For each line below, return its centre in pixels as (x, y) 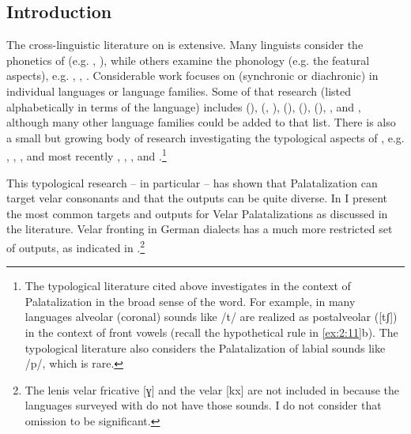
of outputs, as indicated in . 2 (76, 246)
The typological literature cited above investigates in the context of (188, 286)
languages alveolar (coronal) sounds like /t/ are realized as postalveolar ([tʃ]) (211, 317)
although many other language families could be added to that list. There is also (201, 122)
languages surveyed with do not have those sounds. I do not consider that (203, 405)
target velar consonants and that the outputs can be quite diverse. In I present (197, 198)
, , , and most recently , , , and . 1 (87, 155)
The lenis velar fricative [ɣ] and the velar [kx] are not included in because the (212, 389)
